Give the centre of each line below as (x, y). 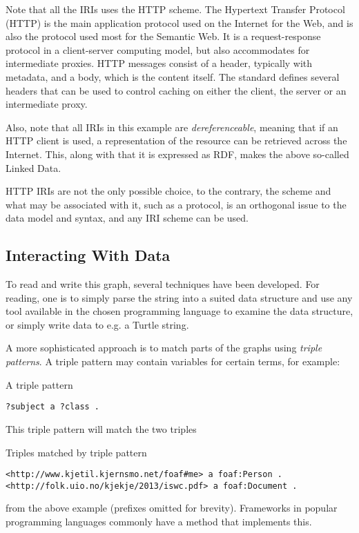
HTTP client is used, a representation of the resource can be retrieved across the (176, 140)
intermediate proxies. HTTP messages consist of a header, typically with (159, 63)
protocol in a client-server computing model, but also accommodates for (158, 49)
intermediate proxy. (47, 104)
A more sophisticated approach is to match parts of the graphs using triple (164, 348)
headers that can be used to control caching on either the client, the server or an (176, 90)
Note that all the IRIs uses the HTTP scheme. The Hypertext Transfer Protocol (175, 9)
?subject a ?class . (53, 407)
